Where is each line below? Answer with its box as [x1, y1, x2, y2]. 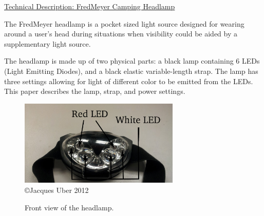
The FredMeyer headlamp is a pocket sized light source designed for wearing [4, 18, 244, 29]
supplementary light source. [4, 38, 91, 49]
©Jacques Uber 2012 [25, 185, 89, 195]
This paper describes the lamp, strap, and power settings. [4, 86, 185, 96]
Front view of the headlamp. [25, 202, 114, 212]
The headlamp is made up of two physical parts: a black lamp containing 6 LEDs [4, 55, 260, 66]
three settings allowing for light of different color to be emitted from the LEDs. [4, 75, 253, 86]
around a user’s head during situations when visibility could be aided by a [4, 28, 238, 39]
